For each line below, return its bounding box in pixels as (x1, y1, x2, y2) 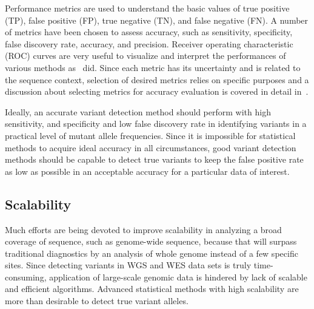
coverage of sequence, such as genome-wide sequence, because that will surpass (5, 235, 297, 248)
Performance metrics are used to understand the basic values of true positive (5, 2, 290, 14)
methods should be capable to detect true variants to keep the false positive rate (5, 153, 304, 166)
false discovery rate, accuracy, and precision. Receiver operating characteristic (5, 37, 293, 50)
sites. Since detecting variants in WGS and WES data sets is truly (5, 259, 252, 271)
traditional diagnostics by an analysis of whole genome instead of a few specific (5, 246, 298, 259)
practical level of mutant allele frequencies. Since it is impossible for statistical (5, 129, 296, 141)
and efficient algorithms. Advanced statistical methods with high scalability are (5, 282, 299, 295)
